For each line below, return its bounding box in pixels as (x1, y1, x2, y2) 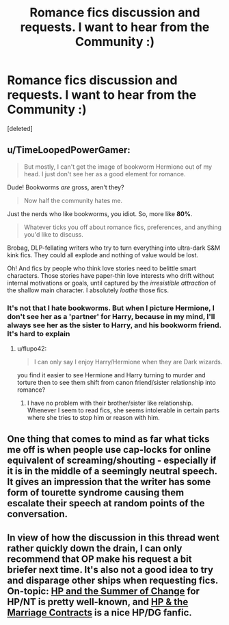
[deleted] (7, 124, 33, 132)
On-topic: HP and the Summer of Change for (7, 585, 200, 597)
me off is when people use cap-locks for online (7, 444, 211, 456)
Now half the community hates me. (23, 196, 123, 204)
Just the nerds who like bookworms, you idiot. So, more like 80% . (7, 209, 193, 217)
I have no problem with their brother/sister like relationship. (27, 399, 193, 408)
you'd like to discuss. (23, 230, 84, 238)
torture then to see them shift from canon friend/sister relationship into (16, 379, 217, 387)
